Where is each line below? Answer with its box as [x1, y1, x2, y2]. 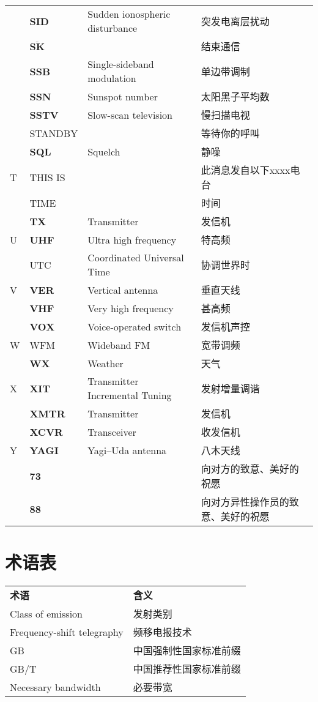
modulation [87, 71, 136, 85]
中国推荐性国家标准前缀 [133, 662, 241, 676]
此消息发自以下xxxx [201, 163, 290, 177]
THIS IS [29, 170, 65, 184]
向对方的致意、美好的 [201, 461, 299, 476]
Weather [87, 356, 124, 370]
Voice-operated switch [87, 319, 182, 334]
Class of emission [10, 606, 83, 621]
